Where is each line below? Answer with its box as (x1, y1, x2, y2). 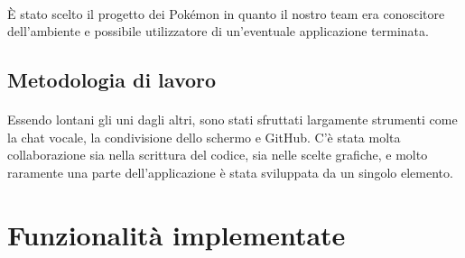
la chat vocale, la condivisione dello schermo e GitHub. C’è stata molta (7, 127, 401, 146)
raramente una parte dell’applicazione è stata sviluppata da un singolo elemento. (7, 162, 453, 181)
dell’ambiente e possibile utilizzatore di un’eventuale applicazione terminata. (7, 22, 429, 41)
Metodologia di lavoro (7, 66, 217, 94)
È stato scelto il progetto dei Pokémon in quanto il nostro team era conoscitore (7, 4, 445, 23)
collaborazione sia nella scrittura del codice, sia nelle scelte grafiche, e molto (7, 145, 428, 164)
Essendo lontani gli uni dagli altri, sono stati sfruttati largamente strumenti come (7, 110, 458, 129)
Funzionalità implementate (7, 216, 346, 253)
